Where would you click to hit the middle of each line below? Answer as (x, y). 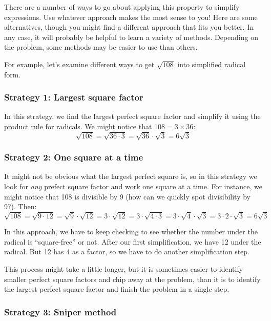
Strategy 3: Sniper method (60, 312)
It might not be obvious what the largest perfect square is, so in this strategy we (131, 176)
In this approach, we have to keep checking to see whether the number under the (131, 232)
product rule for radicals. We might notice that (78, 126)
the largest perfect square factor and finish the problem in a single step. (117, 289)
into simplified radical (212, 64)
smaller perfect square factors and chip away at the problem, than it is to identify (132, 279)
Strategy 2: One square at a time (74, 157)
